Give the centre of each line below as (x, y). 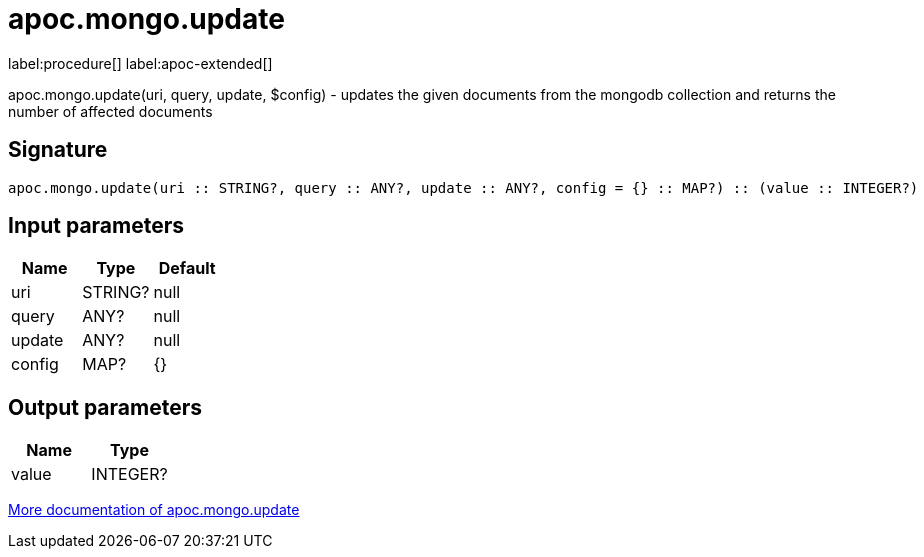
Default (187, 268)
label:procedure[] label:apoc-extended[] (140, 63)
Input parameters (96, 226)
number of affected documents (110, 111)
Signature (58, 150)
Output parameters (105, 407)
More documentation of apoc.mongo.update (154, 510)
